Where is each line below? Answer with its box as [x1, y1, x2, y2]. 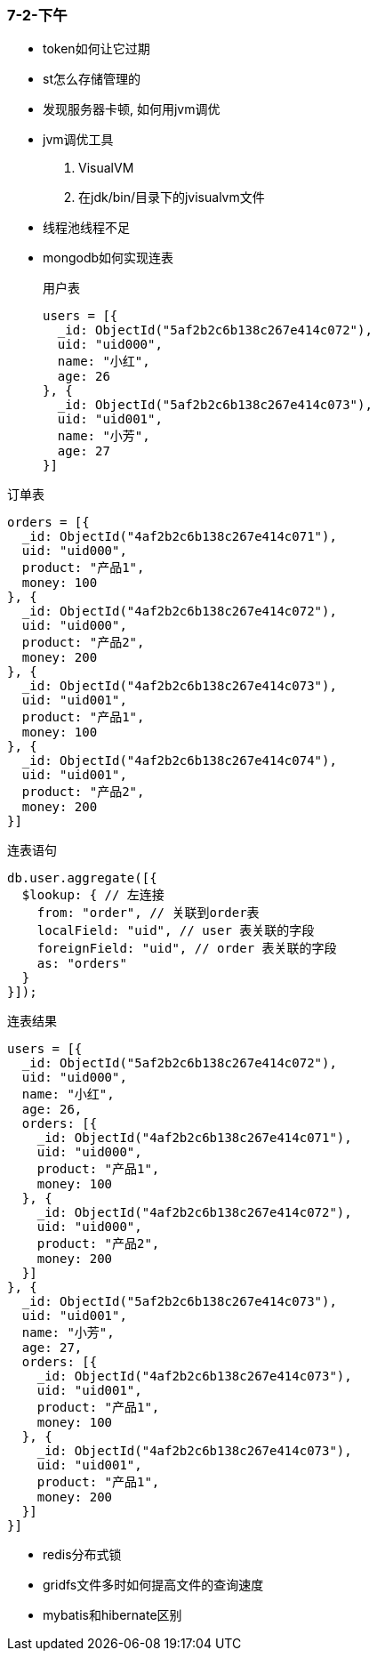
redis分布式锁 [43, 1547, 122, 1563]
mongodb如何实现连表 [43, 250, 174, 266]
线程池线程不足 [43, 220, 130, 236]
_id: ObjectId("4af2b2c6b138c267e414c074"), [21, 753, 337, 769]
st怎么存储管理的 [43, 71, 140, 87]
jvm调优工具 [43, 132, 114, 148]
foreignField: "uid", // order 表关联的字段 [36, 941, 337, 956]
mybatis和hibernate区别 [43, 1607, 182, 1623]
